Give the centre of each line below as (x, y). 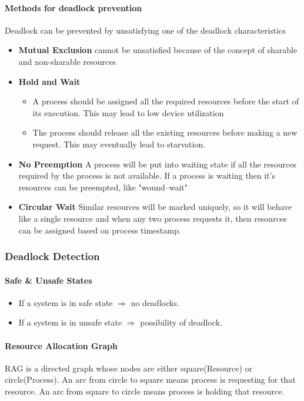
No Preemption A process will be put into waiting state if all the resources (157, 164)
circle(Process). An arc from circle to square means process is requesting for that (150, 379)
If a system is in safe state (66, 302)
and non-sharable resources (67, 61)
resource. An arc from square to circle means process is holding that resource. (145, 391)
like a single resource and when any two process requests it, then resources (153, 218)
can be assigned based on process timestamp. (100, 230)
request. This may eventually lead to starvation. (119, 144)
